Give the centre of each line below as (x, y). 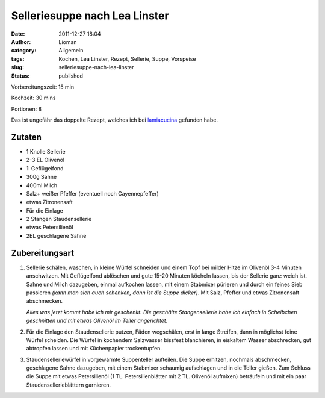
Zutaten (26, 137)
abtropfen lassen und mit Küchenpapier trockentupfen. (94, 349)
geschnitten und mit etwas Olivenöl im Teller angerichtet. (97, 321)
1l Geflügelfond (45, 168)
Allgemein (71, 51)
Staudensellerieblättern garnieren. (69, 385)
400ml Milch (42, 185)
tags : (18, 59)
